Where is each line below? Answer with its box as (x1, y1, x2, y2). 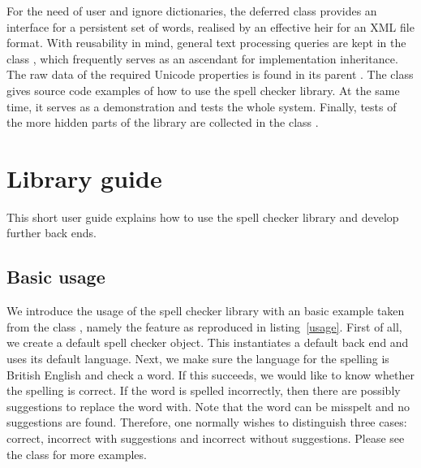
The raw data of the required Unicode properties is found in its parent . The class (6, 66, 414, 83)
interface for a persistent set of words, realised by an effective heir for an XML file (6, 18, 415, 35)
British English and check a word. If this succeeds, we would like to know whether (6, 366, 415, 383)
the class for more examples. (6, 445, 147, 462)
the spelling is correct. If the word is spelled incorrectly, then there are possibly (6, 382, 401, 399)
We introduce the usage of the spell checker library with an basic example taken (6, 302, 405, 319)
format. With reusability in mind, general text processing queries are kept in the (6, 34, 406, 51)
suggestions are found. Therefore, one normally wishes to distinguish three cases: (6, 414, 407, 431)
